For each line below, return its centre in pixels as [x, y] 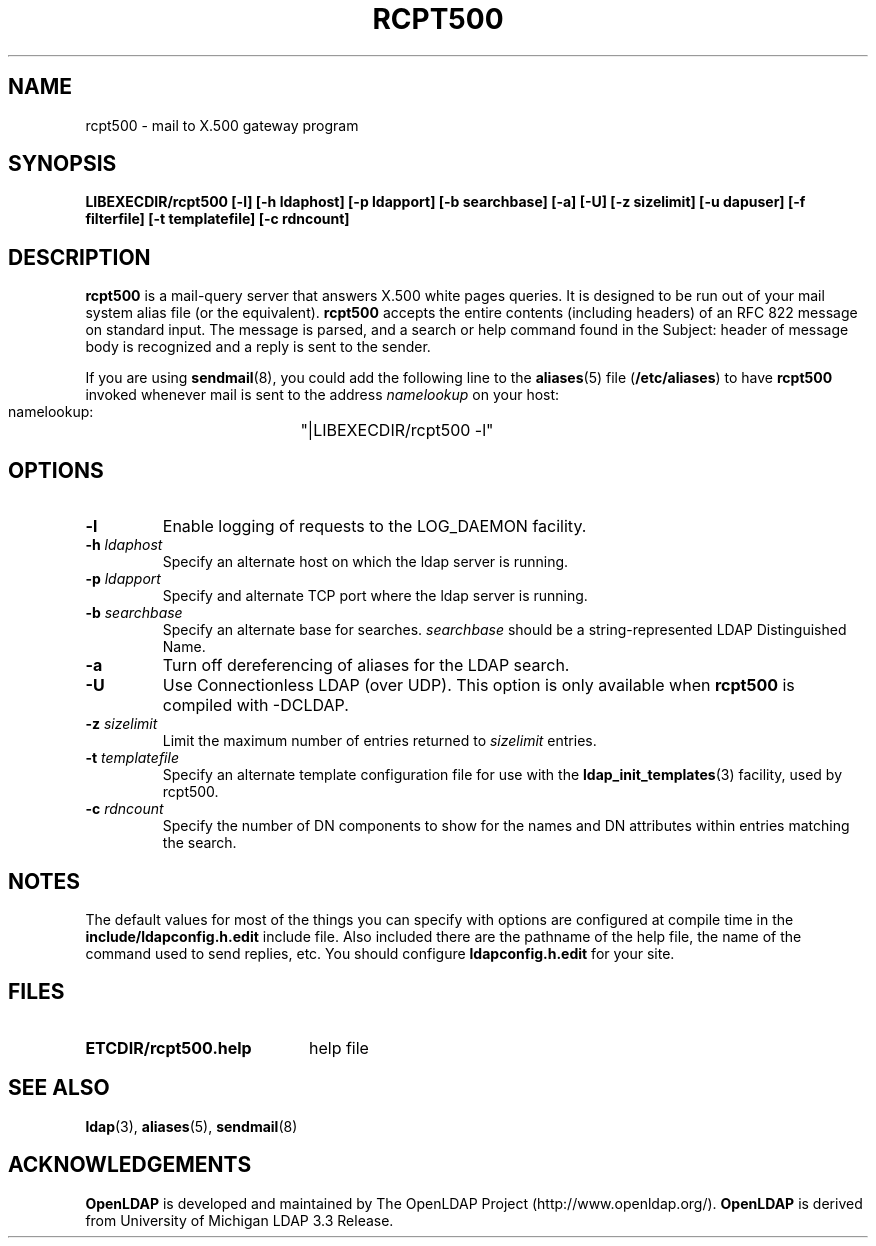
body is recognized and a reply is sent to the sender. [258, 347]
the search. [199, 843]
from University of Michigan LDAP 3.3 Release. [239, 1220]
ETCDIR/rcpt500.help [168, 1047]
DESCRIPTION [79, 257]
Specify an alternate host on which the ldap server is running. [365, 562]
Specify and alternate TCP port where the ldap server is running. [375, 596]
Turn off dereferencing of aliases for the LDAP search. [366, 665]
